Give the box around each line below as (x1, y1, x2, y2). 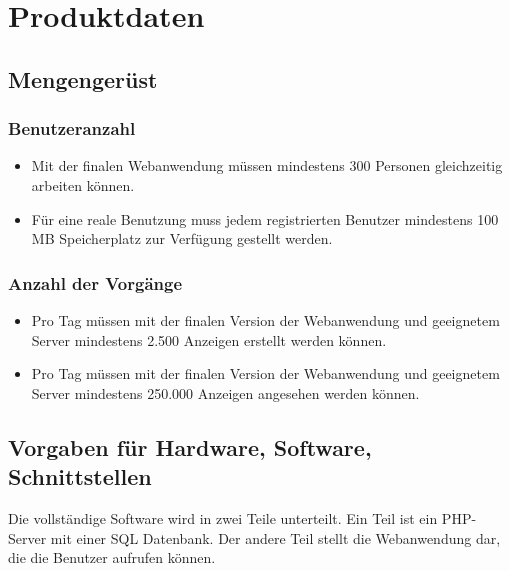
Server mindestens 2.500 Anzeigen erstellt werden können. (31, 329, 387, 350)
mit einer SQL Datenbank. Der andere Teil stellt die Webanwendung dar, (50, 527, 501, 548)
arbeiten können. (31, 174, 135, 195)
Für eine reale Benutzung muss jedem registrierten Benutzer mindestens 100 (31, 208, 499, 229)
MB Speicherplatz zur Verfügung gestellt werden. (31, 228, 333, 249)
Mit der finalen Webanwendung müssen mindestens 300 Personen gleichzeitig (31, 155, 503, 176)
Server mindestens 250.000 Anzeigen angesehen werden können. (31, 382, 420, 403)
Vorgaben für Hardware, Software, (8, 431, 372, 462)
